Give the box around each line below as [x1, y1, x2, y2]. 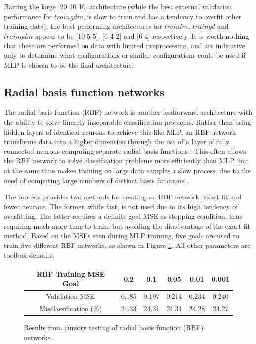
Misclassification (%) [39, 303, 102, 314]
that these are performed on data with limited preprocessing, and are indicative [4, 40, 245, 50]
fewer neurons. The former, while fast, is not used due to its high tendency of [4, 201, 238, 211]
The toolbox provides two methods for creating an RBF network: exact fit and [4, 192, 242, 202]
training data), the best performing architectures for [4, 21, 162, 31]
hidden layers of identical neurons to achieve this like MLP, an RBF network [4, 126, 236, 137]
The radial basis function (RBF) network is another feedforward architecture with [4, 107, 252, 117]
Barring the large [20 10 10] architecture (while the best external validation [4, 1, 232, 11]
